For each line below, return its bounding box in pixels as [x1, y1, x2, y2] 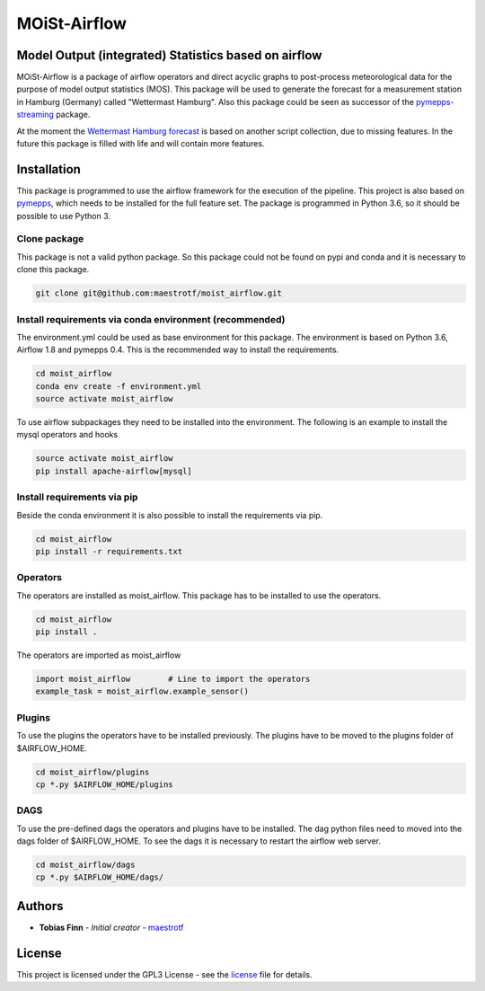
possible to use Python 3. [16, 210, 111, 221]
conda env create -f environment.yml [35, 381, 202, 391]
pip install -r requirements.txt [35, 546, 183, 556]
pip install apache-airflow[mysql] [35, 465, 192, 476]
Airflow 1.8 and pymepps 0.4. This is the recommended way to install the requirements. [16, 344, 339, 355]
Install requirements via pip [16, 491, 138, 503]
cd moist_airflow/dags [35, 860, 136, 871]
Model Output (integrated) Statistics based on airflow [16, 48, 322, 63]
